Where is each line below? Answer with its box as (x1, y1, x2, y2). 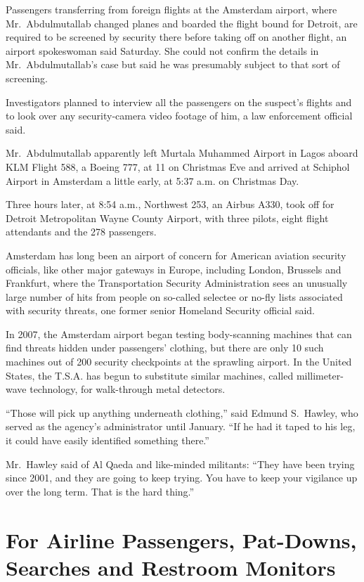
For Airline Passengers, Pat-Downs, (6, 525, 357, 554)
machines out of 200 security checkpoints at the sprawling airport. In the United (6, 354, 352, 369)
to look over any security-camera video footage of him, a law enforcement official (6, 108, 353, 123)
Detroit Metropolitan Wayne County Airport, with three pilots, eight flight (6, 210, 329, 225)
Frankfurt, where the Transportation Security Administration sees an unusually (6, 276, 348, 290)
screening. (6, 70, 48, 85)
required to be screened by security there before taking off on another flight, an (6, 30, 347, 44)
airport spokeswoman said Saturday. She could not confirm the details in (6, 43, 319, 58)
